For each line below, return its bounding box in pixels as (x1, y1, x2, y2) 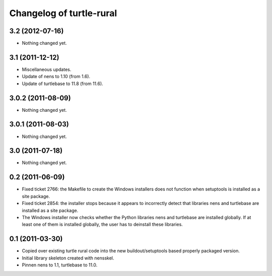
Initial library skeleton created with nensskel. (22, 255, 114, 261)
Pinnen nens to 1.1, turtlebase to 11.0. (22, 262, 98, 268)
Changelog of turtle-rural (9, 8, 117, 19)
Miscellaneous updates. (22, 66, 72, 73)
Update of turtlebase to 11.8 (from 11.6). (22, 81, 103, 87)
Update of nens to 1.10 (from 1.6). (22, 74, 91, 80)
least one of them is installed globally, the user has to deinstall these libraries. (22, 222, 183, 228)
